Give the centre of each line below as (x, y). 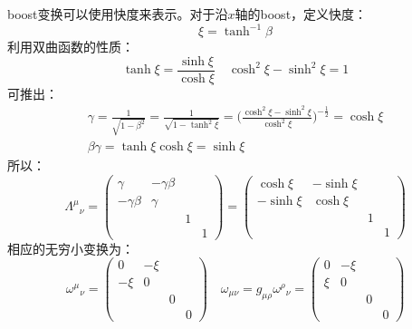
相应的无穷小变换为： (71, 248)
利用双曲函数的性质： (71, 47)
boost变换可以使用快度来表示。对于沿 (118, 14)
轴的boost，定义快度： (301, 14)
